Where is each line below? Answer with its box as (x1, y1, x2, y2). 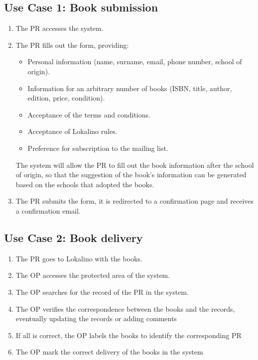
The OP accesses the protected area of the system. (15, 270, 170, 280)
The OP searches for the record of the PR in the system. (15, 286, 189, 297)
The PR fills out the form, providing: (15, 39, 129, 50)
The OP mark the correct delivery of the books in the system (15, 347, 203, 357)
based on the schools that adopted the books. (15, 179, 154, 189)
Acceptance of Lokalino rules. (27, 126, 118, 136)
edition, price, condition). (27, 93, 105, 103)
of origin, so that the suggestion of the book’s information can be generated (15, 169, 247, 180)
